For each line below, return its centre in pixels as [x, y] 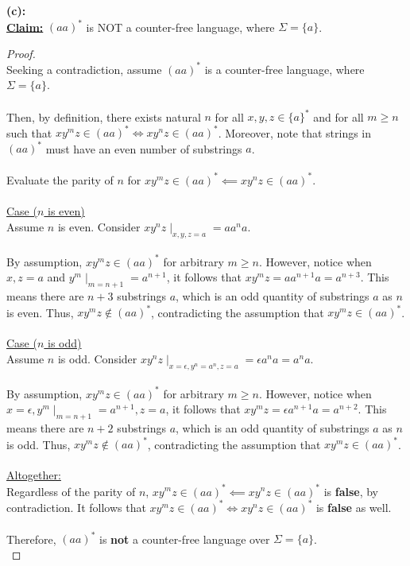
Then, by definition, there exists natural [104, 116]
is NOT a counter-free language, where [180, 27]
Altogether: [34, 475]
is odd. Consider [97, 358]
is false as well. [354, 507]
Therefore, [31, 539]
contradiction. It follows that [76, 507]
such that [29, 132]
